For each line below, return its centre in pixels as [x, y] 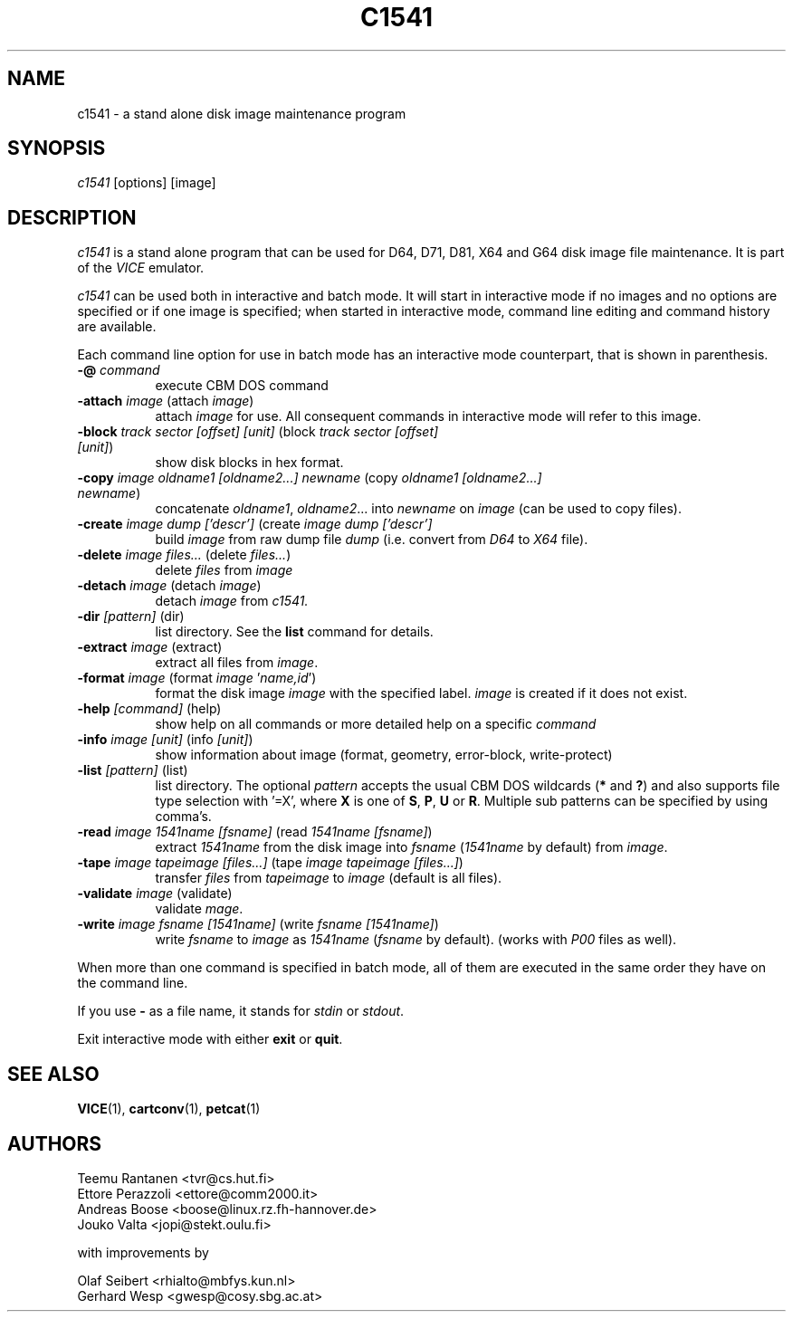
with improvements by [143, 1252]
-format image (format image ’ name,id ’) [197, 678]
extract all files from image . [237, 663]
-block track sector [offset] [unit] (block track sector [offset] [258, 432]
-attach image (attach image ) [166, 401]
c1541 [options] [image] [147, 183]
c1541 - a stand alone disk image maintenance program [242, 113]
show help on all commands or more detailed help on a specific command [376, 724]
